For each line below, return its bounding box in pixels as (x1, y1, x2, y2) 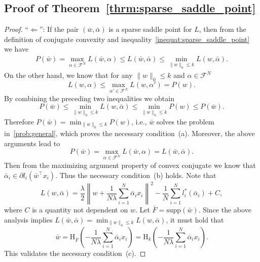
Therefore (4, 116, 34, 126)
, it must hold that (166, 214, 224, 225)
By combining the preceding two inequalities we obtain (4, 93, 174, 103)
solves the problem (156, 116, 214, 126)
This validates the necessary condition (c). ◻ (4, 248, 146, 258)
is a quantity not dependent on (32, 204, 128, 214)
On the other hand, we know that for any (4, 70, 133, 80)
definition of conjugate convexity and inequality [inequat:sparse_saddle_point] (4, 33, 250, 44)
